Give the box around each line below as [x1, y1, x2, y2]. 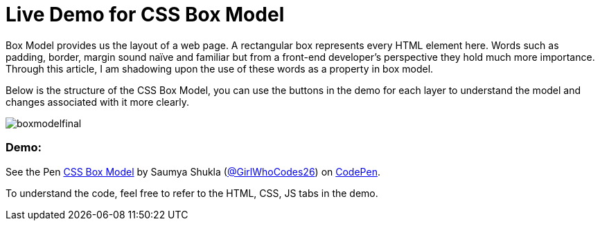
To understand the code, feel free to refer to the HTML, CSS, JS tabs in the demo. [6, 187, 378, 199]
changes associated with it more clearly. [6, 95, 190, 108]
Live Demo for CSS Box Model [6, 3, 285, 26]
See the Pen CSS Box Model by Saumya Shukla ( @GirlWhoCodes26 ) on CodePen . [6, 165, 380, 178]
